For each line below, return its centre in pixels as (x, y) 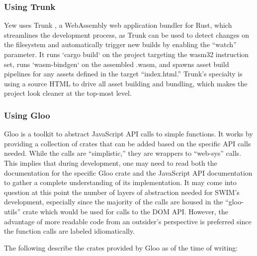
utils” (12, 211)
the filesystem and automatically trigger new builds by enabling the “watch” (120, 44)
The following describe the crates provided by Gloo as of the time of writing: (121, 247)
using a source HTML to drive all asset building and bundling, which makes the (126, 83)
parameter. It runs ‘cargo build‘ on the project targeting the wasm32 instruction (127, 54)
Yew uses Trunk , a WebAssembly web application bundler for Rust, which (118, 25)
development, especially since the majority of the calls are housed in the (114, 202)
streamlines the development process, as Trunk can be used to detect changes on (127, 34)
